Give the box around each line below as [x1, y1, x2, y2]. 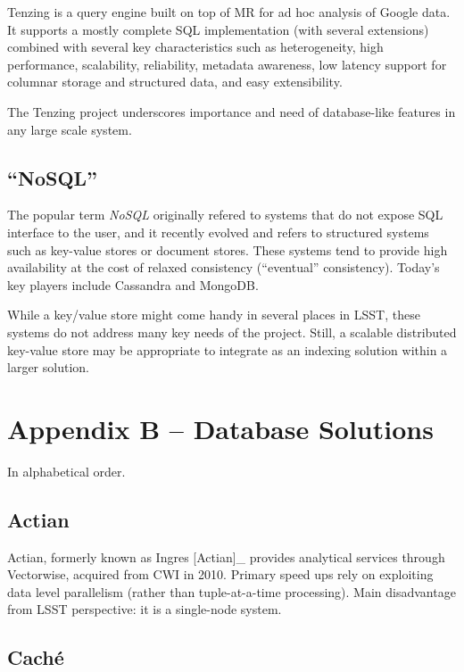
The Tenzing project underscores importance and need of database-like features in [7, 102, 456, 120]
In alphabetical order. [7, 461, 126, 480]
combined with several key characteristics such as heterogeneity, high [7, 37, 384, 56]
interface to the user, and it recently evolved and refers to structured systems [7, 222, 429, 241]
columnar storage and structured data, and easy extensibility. [7, 72, 343, 91]
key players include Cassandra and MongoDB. [7, 275, 259, 294]
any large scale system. [7, 120, 132, 138]
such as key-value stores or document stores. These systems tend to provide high [7, 240, 448, 259]
